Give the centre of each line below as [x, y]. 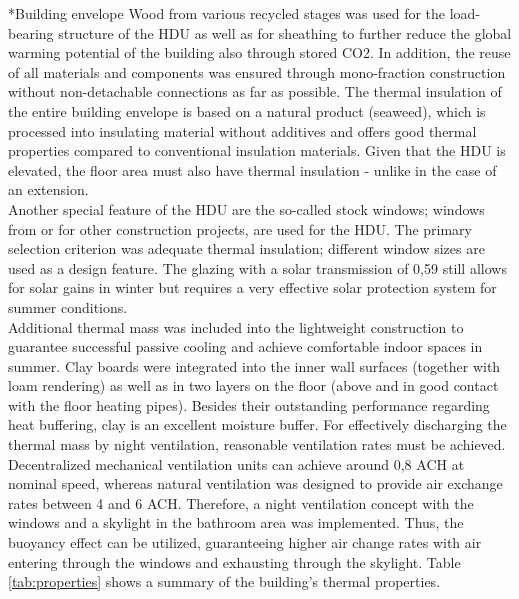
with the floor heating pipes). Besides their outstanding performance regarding [249, 404]
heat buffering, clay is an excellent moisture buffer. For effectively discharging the [257, 424]
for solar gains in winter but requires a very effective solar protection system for [252, 287]
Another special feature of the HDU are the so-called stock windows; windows [246, 208]
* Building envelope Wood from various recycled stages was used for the [227, 13]
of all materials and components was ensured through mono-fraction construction [257, 71]
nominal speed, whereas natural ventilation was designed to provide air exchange [255, 483]
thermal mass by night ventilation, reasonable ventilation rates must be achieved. [257, 444]
